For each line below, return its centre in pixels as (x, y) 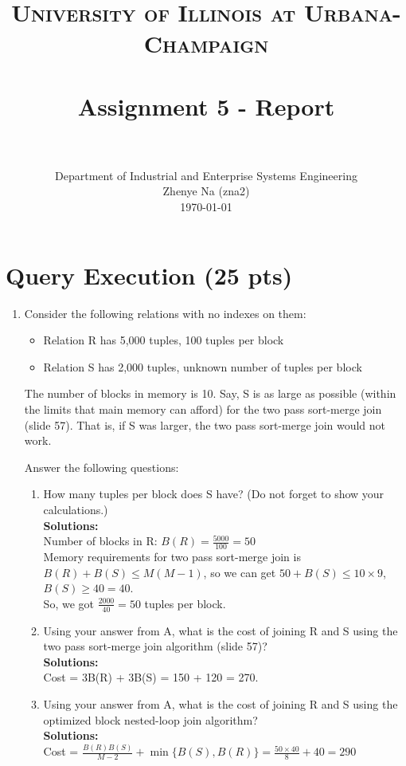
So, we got (68, 603)
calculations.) (76, 509)
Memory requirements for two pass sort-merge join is (172, 556)
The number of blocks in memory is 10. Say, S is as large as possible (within (210, 393)
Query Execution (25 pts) (149, 275)
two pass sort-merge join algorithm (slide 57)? (155, 646)
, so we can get (240, 572)
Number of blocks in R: (100, 541)
